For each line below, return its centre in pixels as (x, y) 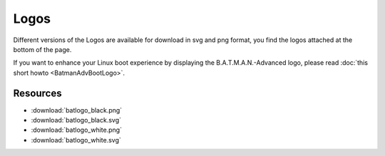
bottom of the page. (42, 49)
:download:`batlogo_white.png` (77, 130)
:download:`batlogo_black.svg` (76, 120)
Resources (37, 93)
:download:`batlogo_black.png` (77, 110)
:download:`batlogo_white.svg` (76, 140)
